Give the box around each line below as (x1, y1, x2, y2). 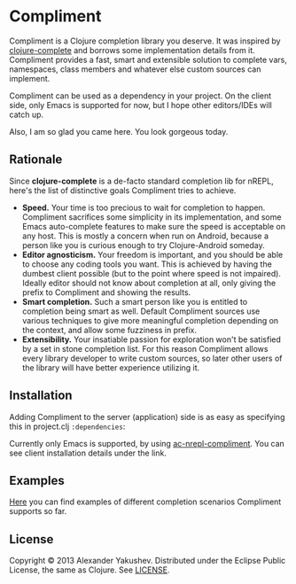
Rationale (9, 152, 63, 167)
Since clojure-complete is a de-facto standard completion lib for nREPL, (9, 175, 275, 186)
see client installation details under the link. (9, 448, 167, 458)
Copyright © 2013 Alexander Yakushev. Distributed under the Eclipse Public (9, 556, 286, 566)
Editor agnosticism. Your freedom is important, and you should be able (21, 249, 284, 260)
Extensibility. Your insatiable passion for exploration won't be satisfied (21, 334, 282, 345)
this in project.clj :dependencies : (9, 421, 126, 432)
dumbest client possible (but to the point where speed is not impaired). (21, 268, 282, 278)
